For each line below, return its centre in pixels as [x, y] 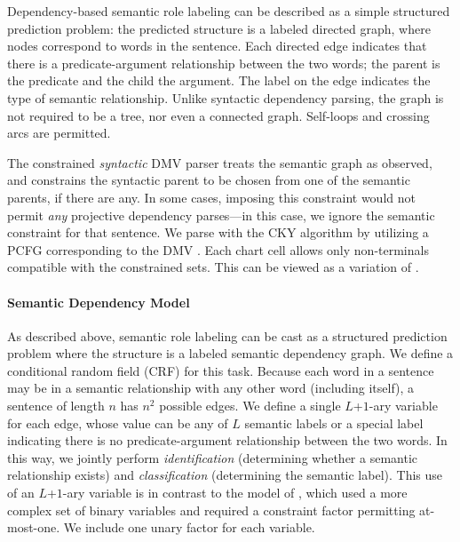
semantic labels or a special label [334, 422]
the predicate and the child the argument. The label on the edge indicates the [219, 80]
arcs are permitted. [59, 133]
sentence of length [56, 406]
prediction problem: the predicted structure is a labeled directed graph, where [219, 28]
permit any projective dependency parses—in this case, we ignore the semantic [221, 215]
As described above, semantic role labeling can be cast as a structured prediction [227, 335]
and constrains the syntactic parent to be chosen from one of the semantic [209, 180]
